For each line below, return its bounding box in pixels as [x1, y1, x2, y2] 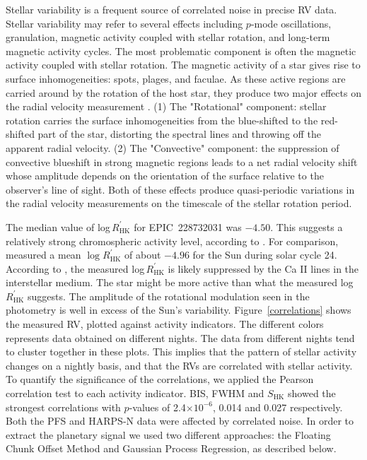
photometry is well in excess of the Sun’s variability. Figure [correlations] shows [6, 302, 351, 317]
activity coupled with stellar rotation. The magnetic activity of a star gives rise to [6, 57, 361, 72]
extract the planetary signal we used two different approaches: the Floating [6, 427, 331, 442]
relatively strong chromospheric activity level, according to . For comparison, [6, 233, 339, 248]
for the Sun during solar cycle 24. [192, 247, 337, 262]
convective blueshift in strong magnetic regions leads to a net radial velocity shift [6, 154, 358, 169]
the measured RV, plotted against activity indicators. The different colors [6, 317, 324, 331]
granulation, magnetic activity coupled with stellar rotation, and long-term [6, 30, 330, 45]
